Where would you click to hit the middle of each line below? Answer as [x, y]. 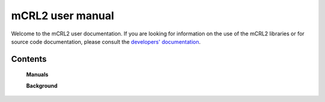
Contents [29, 59]
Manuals [37, 74]
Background [42, 85]
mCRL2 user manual [63, 16]
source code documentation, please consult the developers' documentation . [106, 41]
